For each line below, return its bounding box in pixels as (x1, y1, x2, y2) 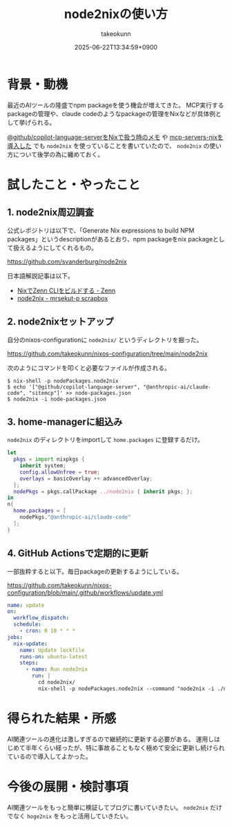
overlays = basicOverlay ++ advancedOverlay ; (19, 475, 153, 482)
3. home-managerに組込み (7, 416, 123, 427)
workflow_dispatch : (13, 615, 70, 622)
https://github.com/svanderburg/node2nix (7, 257, 128, 266)
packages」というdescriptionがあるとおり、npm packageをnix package (7, 234, 213, 243)
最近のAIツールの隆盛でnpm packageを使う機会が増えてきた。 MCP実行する (7, 101, 224, 109)
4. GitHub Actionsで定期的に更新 (7, 548, 148, 559)
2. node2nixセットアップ (7, 316, 114, 328)
